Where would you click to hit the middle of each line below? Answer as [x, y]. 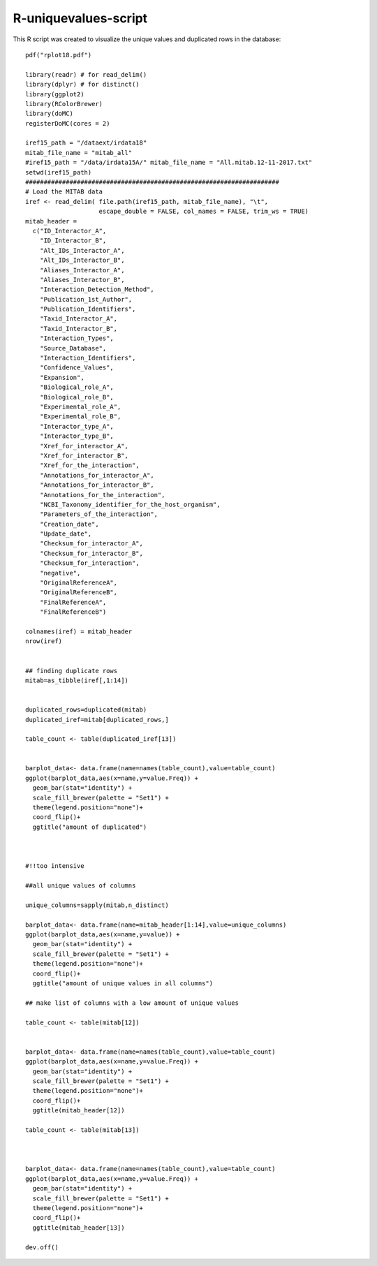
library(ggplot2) [55, 94]
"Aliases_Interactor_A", [82, 270]
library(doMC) [49, 114]
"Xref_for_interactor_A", [84, 446]
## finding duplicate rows [72, 671]
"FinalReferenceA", [73, 602]
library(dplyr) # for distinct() [82, 84]
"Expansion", [62, 377]
